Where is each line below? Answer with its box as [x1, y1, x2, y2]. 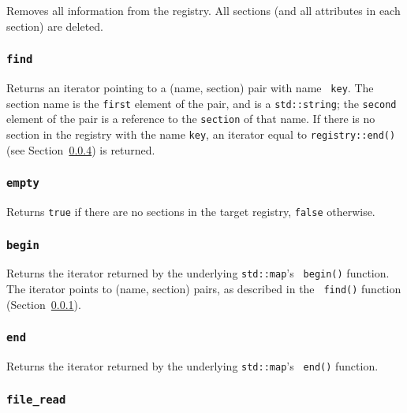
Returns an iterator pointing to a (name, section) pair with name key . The [6, 79, 374, 95]
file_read [6, 393, 66, 406]
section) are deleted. [6, 17, 103, 34]
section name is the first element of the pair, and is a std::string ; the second [6, 95, 397, 111]
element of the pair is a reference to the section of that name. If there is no [6, 110, 375, 127]
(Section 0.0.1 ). [6, 296, 81, 312]
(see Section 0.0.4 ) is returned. [6, 141, 155, 158]
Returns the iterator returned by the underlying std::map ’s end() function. [6, 358, 379, 374]
